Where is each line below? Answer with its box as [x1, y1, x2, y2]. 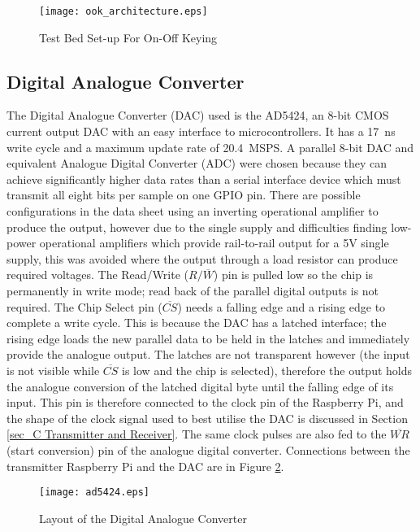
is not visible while [6, 361, 100, 378]
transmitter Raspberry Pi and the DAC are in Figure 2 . [6, 457, 284, 474]
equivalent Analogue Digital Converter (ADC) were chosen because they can [6, 155, 388, 172]
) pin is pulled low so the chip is [213, 266, 374, 283]
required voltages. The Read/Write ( [6, 266, 188, 283]
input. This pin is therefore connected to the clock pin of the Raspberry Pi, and [6, 394, 404, 411]
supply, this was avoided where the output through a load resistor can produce [6, 250, 398, 267]
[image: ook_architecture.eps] [39, 6, 208, 17]
